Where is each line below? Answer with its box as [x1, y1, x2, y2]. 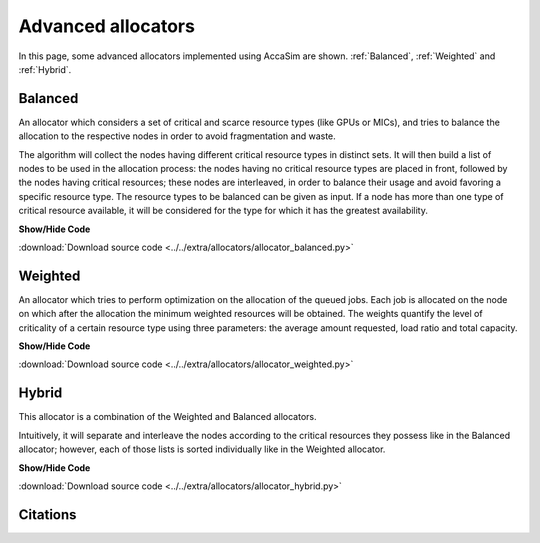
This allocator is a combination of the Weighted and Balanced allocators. [18, 411, 317, 423]
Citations [18, 506, 77, 523]
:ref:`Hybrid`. [18, 63, 72, 75]
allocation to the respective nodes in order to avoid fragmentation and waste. [18, 130, 337, 142]
